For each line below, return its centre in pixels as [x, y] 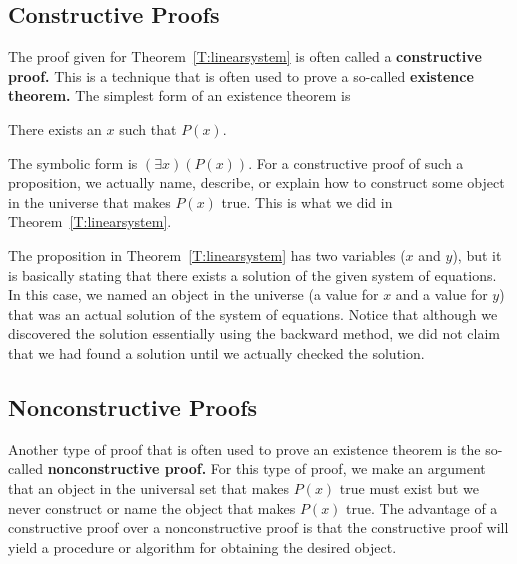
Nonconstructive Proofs [133, 406]
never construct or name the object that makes [152, 507]
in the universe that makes [89, 201]
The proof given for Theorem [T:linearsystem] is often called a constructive [245, 56]
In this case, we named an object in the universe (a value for [193, 294]
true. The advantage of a [422, 507]
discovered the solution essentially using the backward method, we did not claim [254, 333]
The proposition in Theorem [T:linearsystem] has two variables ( [207, 254]
